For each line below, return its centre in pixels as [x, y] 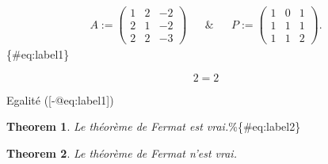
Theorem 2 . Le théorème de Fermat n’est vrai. [122, 153]
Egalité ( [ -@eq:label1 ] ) [60, 99]
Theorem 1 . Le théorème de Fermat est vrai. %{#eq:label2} [154, 126]
